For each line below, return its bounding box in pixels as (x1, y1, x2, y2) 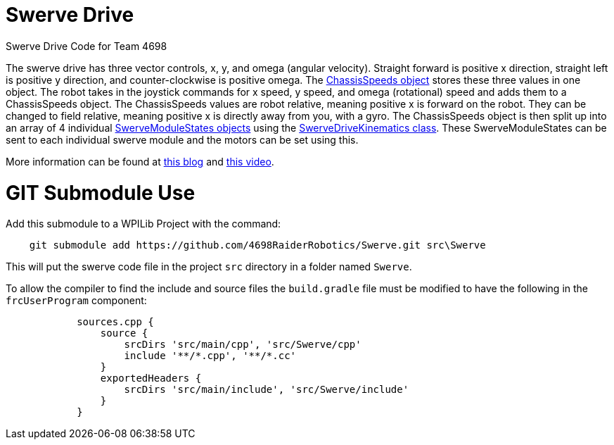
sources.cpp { (77, 316, 154, 328)
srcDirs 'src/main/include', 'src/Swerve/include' (124, 384, 409, 396)
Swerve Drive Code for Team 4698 (6, 39, 167, 52)
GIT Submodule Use (6, 180, 196, 205)
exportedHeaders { (100, 372, 202, 384)
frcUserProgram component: (6, 294, 147, 307)
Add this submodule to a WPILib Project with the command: (6, 218, 281, 230)
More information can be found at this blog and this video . (6, 155, 274, 168)
